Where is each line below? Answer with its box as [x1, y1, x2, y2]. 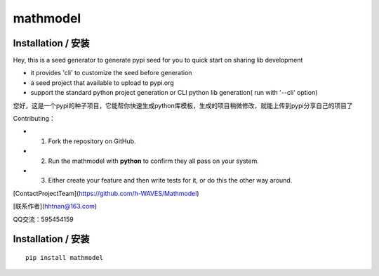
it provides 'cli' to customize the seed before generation [30, 69, 192, 77]
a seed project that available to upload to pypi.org [30, 78, 175, 87]
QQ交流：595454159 [13, 215, 74, 223]
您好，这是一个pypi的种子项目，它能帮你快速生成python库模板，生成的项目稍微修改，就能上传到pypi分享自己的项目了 [13, 101, 354, 110]
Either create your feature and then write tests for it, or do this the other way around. [48, 176, 293, 185]
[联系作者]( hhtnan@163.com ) [13, 202, 98, 211]
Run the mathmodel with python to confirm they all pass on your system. [48, 157, 259, 165]
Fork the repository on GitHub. [48, 137, 136, 145]
